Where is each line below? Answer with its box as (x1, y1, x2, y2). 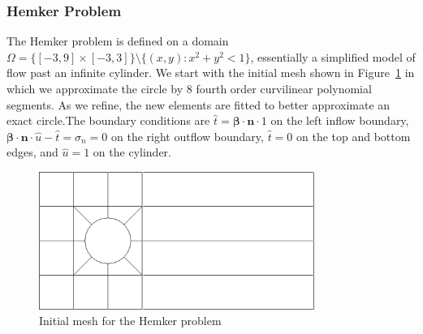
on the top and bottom (296, 127, 411, 144)
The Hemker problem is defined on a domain (6, 32, 229, 49)
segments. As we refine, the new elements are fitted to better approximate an (6, 96, 391, 113)
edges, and (6, 143, 58, 161)
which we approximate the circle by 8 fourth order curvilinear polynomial (6, 80, 372, 96)
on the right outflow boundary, (110, 127, 264, 144)
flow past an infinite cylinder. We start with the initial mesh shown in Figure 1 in (6, 64, 415, 81)
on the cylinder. (93, 143, 171, 161)
